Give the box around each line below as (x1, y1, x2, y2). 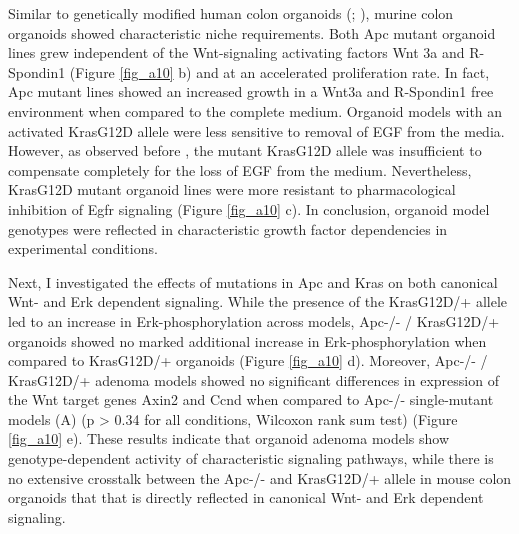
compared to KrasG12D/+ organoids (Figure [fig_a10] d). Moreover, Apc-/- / (8, 350, 488, 371)
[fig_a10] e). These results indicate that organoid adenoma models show (8, 428, 450, 449)
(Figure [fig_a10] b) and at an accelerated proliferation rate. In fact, (69, 61, 490, 82)
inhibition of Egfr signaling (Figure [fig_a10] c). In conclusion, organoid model (8, 198, 490, 219)
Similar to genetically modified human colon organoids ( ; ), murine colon (8, 3, 454, 23)
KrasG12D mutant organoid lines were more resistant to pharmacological (8, 179, 456, 200)
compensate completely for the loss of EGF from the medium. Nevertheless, (8, 159, 472, 180)
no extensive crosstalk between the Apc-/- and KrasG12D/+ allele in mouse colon (8, 467, 512, 488)
